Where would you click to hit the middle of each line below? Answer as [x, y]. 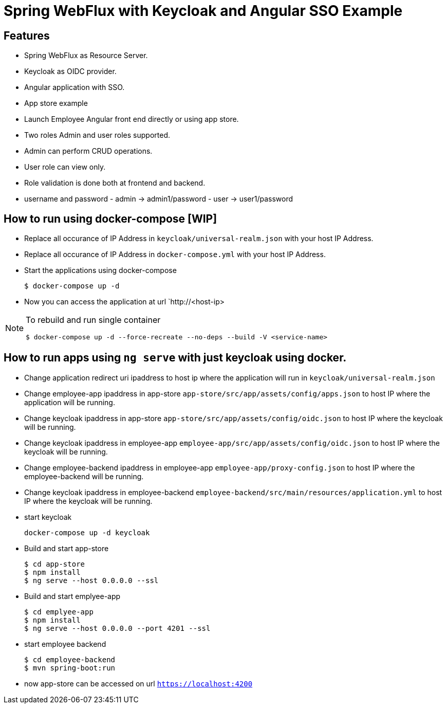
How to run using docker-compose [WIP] [110, 219]
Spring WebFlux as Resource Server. [86, 56]
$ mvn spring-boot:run [70, 668]
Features [27, 35]
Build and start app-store [67, 548]
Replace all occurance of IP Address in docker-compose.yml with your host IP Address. [175, 255]
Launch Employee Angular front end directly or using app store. [132, 119]
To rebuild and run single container [93, 320]
